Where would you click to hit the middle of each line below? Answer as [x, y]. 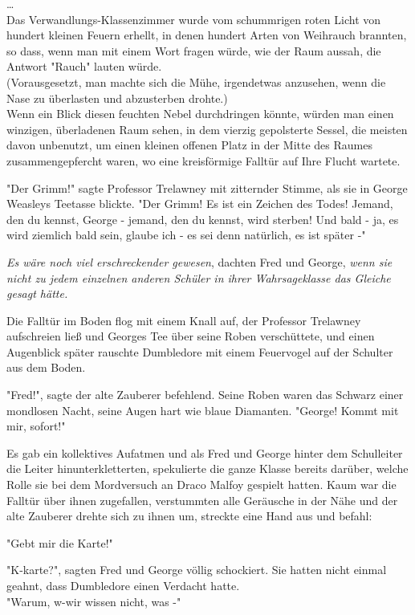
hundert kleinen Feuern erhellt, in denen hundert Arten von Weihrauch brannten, [207, 35]
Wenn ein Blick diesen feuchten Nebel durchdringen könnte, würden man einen [200, 114]
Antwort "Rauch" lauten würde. [84, 66]
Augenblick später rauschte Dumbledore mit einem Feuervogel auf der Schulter [200, 351]
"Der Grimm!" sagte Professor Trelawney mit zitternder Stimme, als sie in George [207, 187]
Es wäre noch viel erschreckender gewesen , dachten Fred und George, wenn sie [199, 261]
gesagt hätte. [37, 293]
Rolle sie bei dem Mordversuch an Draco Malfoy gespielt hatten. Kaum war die [201, 485]
